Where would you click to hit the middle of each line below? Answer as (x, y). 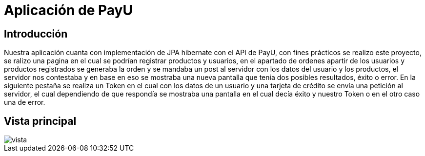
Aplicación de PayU (68, 10)
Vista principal (40, 121)
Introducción (36, 34)
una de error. (25, 102)
